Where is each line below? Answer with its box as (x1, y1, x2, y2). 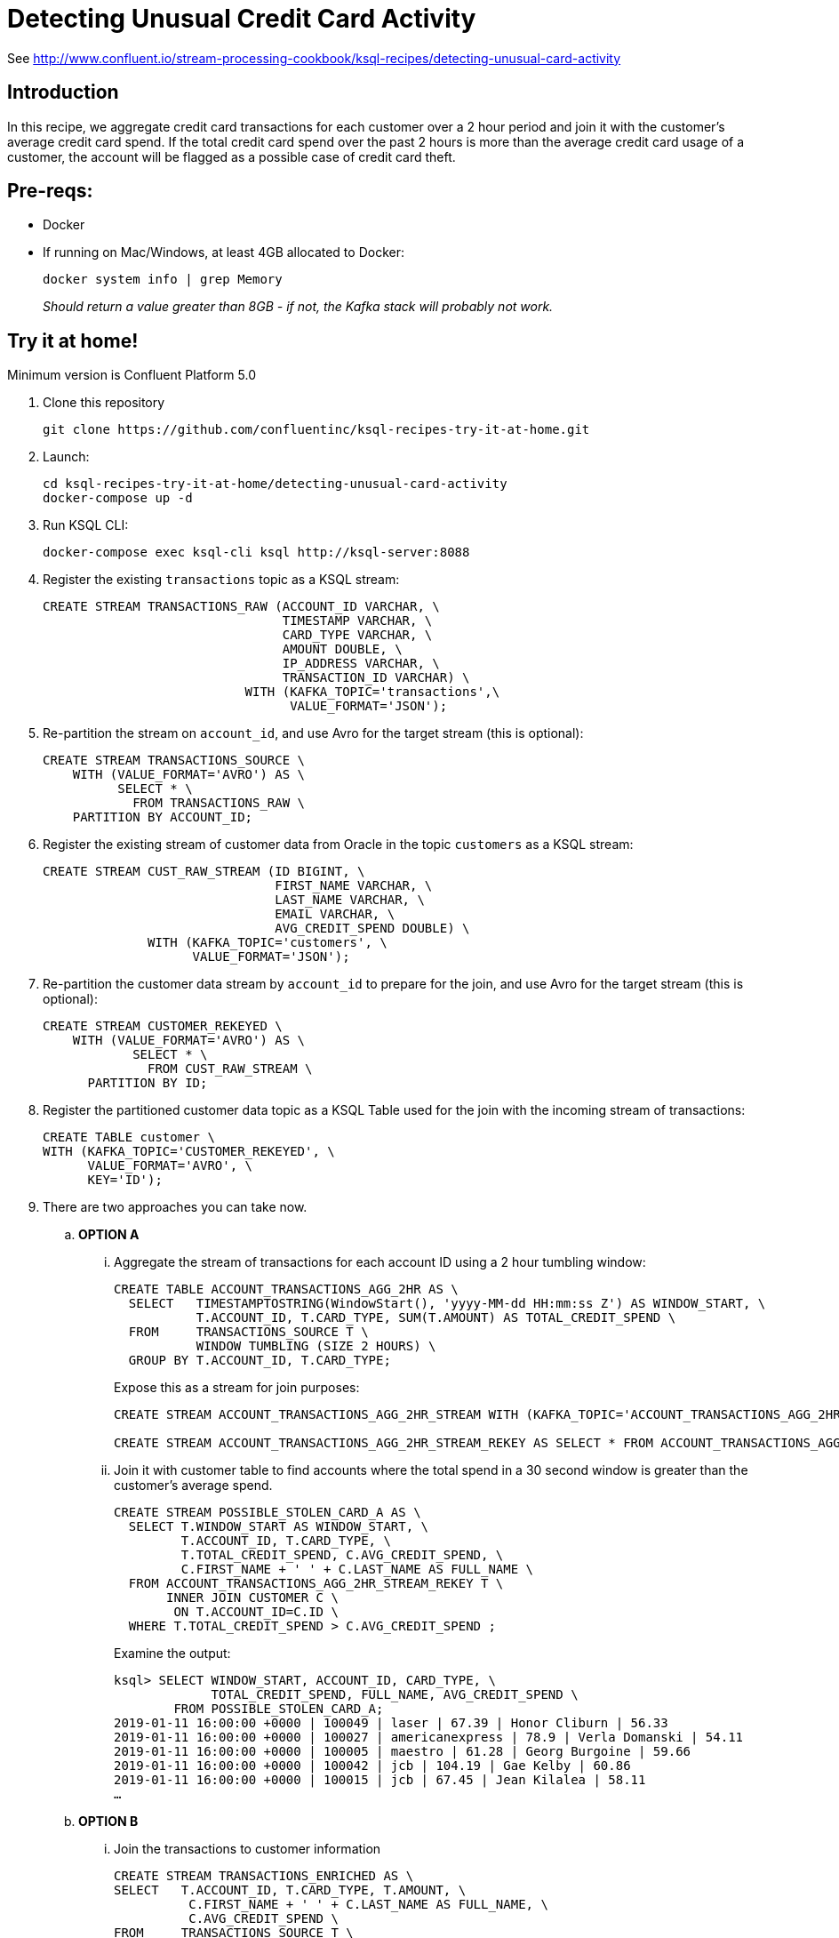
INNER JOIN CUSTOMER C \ (166, 1590, 339, 1606)
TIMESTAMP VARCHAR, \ (282, 613, 433, 629)
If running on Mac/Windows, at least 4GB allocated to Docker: (43, 244, 404, 260)
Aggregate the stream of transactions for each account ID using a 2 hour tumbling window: (114, 1254, 646, 1270)
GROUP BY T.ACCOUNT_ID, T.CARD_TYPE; (128, 1353, 391, 1368)
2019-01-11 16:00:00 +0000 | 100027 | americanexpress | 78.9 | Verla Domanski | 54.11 (114, 1730, 744, 1745)
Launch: (43, 449, 90, 465)
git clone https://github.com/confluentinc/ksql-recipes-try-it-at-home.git (43, 422, 590, 437)
